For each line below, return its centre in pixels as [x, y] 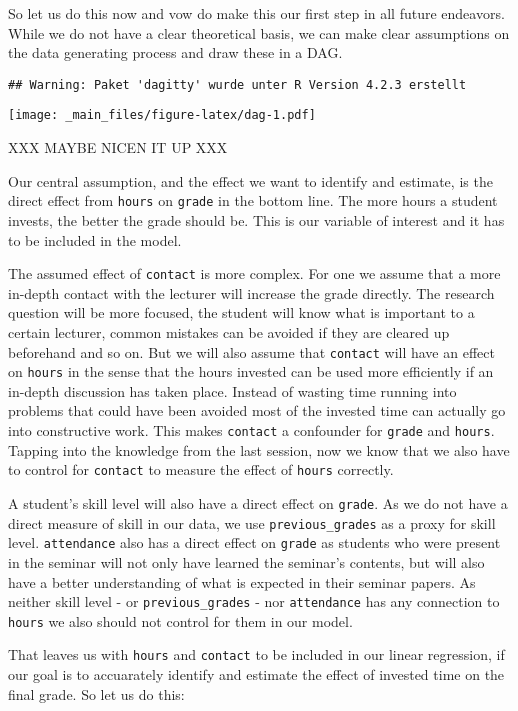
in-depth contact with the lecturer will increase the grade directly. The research [251, 292]
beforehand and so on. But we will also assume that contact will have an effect [251, 351]
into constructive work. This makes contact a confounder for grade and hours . [251, 430]
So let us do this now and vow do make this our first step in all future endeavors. [256, 13]
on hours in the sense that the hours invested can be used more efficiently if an [251, 371]
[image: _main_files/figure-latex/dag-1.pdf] [162, 115]
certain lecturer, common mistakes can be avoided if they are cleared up [229, 331]
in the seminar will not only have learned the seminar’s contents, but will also [246, 561]
